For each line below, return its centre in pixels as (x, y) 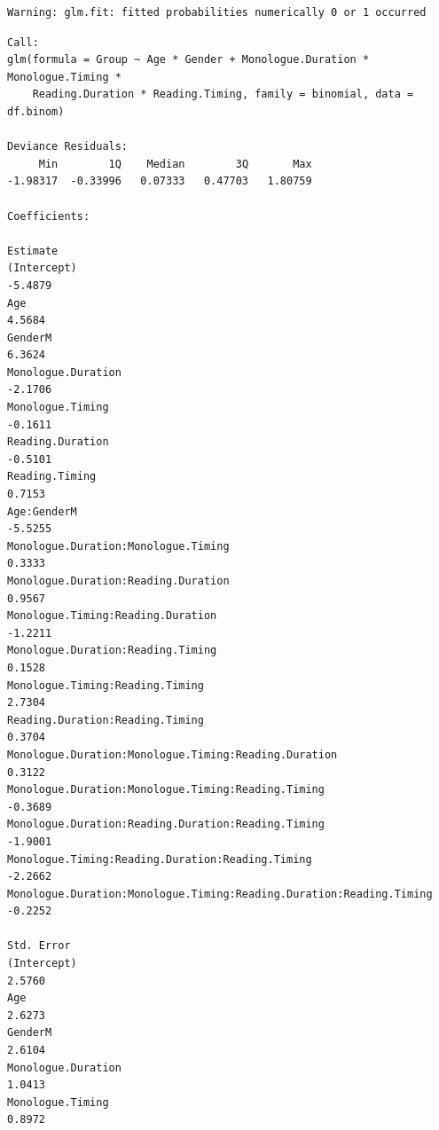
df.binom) (36, 111)
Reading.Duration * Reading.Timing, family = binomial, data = (223, 94)
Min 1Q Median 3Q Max (175, 164)
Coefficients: (49, 216)
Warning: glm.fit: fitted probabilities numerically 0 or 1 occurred (217, 12)
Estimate (33, 251)
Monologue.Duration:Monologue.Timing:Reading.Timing (166, 790)
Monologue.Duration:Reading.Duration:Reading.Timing (166, 824)
